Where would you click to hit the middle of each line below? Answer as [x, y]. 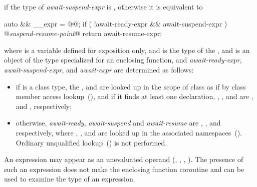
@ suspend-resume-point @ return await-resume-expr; [83, 33]
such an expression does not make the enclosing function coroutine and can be [124, 169]
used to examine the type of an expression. [70, 179]
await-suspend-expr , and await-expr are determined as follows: [99, 69]
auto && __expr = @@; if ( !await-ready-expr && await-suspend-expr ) [116, 23]
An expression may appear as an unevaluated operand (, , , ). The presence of [124, 159]
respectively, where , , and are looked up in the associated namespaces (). [129, 132]
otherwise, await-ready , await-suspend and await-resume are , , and [118, 123]
